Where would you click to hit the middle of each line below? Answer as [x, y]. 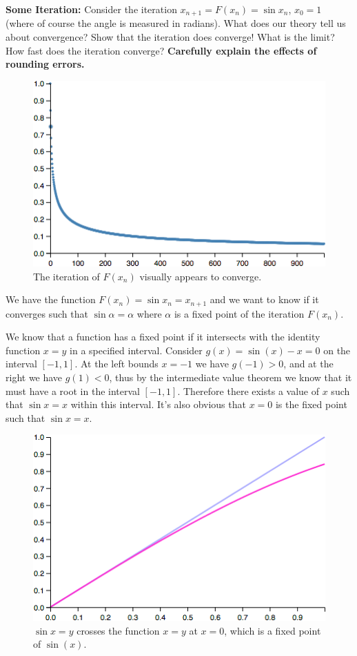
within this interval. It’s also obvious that [158, 404]
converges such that [47, 313]
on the [337, 350]
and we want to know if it [264, 299]
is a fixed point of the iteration [239, 313]
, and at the [308, 364]
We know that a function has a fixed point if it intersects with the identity [163, 337]
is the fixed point [311, 404]
